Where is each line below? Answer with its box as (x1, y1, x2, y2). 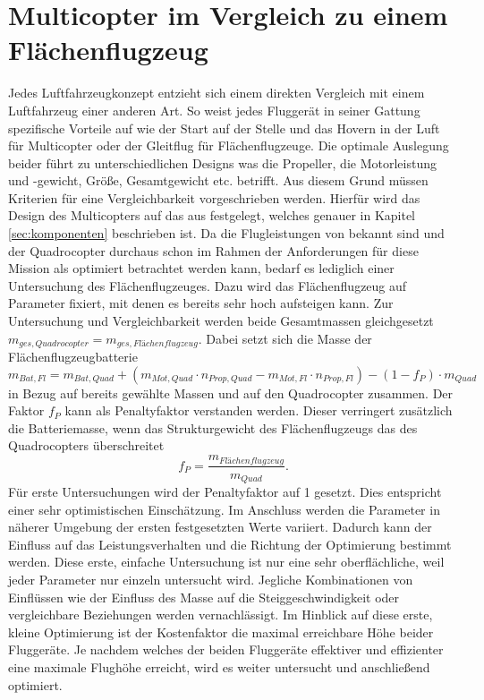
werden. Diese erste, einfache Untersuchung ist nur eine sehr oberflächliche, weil (8, 552, 445, 571)
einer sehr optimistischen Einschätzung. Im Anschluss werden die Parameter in (8, 499, 440, 518)
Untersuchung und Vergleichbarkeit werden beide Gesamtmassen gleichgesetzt (8, 312, 434, 330)
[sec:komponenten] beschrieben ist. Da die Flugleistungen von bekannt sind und (8, 224, 445, 243)
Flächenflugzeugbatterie (8, 347, 138, 366)
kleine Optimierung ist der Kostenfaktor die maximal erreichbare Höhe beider (8, 622, 434, 641)
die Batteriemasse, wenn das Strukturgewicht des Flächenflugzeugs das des (8, 418, 418, 437)
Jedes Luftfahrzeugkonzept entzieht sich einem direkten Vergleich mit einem (8, 83, 425, 102)
